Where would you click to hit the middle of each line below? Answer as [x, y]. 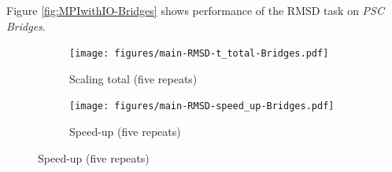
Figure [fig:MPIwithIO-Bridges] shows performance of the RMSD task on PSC [195, 10]
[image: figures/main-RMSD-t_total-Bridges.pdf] [199, 54]
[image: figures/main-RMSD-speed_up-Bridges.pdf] [202, 106]
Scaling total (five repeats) [133, 78]
